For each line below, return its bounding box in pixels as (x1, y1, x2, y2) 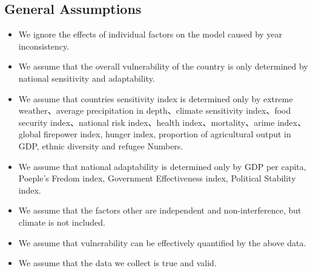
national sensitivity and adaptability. (18, 71, 155, 84)
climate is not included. (18, 215, 105, 228)
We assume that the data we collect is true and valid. (18, 256, 217, 269)
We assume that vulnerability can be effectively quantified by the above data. (18, 236, 306, 249)
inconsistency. (18, 39, 70, 52)
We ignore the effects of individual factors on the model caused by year (18, 28, 283, 41)
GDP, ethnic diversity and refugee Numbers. (18, 139, 183, 152)
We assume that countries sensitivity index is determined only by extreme (18, 92, 293, 105)
